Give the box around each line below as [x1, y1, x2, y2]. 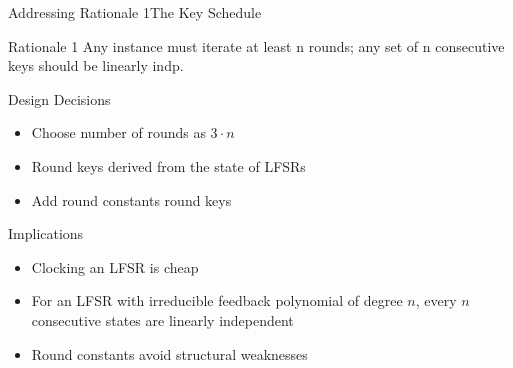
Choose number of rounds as [31, 122, 206, 143]
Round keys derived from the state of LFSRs [31, 155, 306, 176]
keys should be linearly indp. [8, 55, 184, 76]
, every [415, 290, 457, 311]
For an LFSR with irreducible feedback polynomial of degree [31, 290, 403, 311]
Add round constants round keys [31, 189, 232, 210]
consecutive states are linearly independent [31, 309, 294, 330]
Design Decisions [8, 88, 111, 109]
